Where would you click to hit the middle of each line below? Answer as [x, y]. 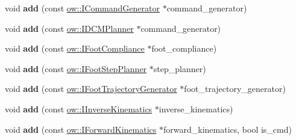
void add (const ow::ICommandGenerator [82, 8]
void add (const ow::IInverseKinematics [79, 108]
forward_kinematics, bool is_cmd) [228, 129]
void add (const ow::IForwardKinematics [81, 129]
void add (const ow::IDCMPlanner [69, 28]
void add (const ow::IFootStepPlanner [76, 68]
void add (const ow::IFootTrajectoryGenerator [91, 89]
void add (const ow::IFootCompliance [75, 48]
